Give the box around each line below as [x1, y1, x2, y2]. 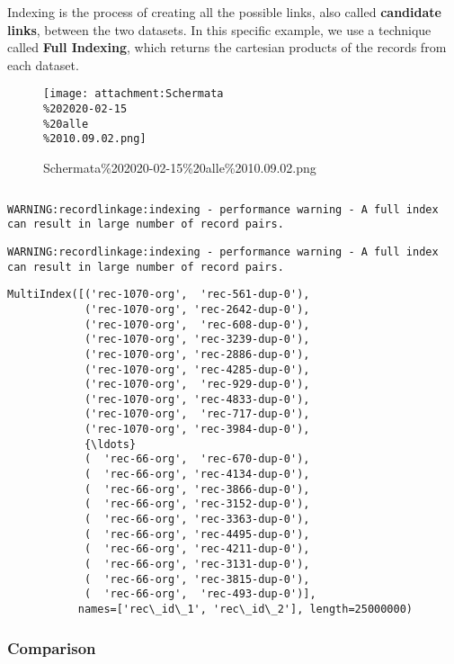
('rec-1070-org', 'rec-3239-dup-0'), [84, 333, 310, 346]
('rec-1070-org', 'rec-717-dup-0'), [84, 408, 310, 421]
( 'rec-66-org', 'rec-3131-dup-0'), [84, 558, 310, 571]
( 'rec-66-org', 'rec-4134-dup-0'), [84, 468, 310, 481]
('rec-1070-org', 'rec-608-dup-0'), [84, 318, 310, 331]
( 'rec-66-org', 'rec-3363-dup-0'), [84, 513, 310, 526]
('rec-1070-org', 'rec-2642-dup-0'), [84, 302, 310, 316]
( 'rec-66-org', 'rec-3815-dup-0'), [84, 572, 310, 586]
